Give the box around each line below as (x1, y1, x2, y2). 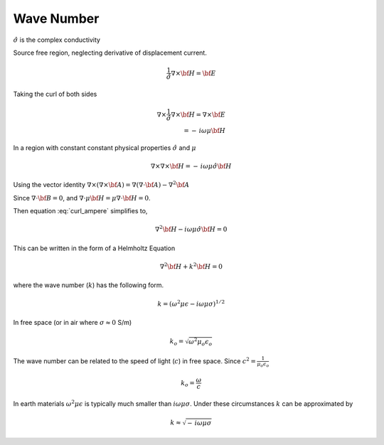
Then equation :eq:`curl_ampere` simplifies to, (13, 207, 148, 215)
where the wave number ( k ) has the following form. (13, 281, 164, 289)
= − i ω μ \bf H (183, 127, 225, 135)
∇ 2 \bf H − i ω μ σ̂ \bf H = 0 (154, 224, 228, 234)
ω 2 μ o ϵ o (188, 336, 213, 348)
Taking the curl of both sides (13, 90, 97, 98)
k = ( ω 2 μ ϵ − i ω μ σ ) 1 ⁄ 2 (157, 299, 225, 308)
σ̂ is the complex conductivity (13, 36, 101, 44)
